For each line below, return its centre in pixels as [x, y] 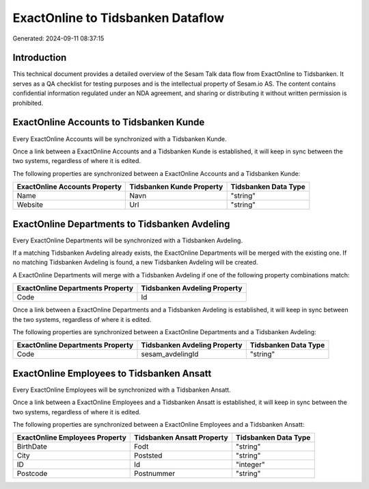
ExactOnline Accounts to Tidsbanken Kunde [109, 122]
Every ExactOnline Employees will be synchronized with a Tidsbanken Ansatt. [122, 390]
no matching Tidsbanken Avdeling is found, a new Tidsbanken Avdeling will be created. [135, 262]
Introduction [40, 58]
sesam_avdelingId [170, 354]
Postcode [32, 474]
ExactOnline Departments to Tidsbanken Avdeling [121, 224]
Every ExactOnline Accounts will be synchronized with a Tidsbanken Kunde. [120, 139]
